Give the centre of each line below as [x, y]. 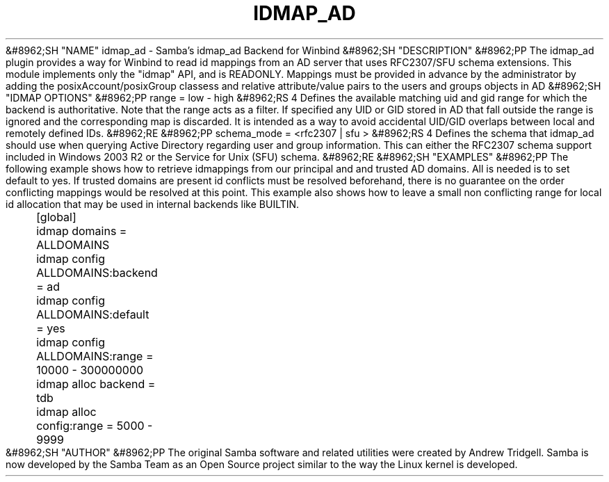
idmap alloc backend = [96, 384]
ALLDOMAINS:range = [95, 356]
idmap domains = [82, 231]
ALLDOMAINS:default [93, 314]
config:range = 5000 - [95, 425]
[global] [56, 217]
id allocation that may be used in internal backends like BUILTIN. [153, 204]
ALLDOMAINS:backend [97, 272]
